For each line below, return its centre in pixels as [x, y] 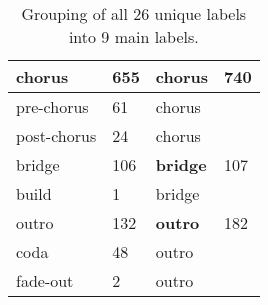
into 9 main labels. [133, 36]
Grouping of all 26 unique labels [134, 13]
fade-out [45, 280]
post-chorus [56, 135]
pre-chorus [52, 106]
